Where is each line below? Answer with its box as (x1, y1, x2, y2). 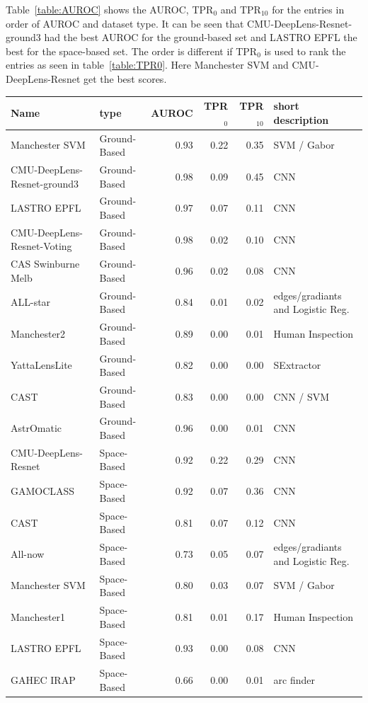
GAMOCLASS (11, 484, 75, 498)
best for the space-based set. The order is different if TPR (6, 43, 258, 58)
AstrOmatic (11, 421, 62, 435)
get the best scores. (83, 71, 167, 86)
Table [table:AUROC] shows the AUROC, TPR (6, 2, 214, 16)
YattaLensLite (11, 358, 72, 372)
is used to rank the (264, 43, 346, 58)
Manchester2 (11, 326, 66, 341)
